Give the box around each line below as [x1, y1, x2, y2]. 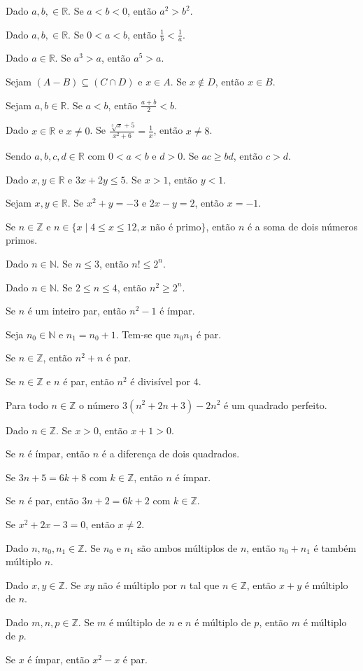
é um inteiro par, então [27, 303, 127, 318]
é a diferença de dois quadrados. [101, 446, 240, 461]
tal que [189, 577, 220, 592]
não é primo [150, 222, 201, 233]
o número [79, 397, 120, 412]
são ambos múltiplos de [137, 540, 238, 555]
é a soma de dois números [247, 219, 357, 233]
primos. [6, 233, 38, 247]
